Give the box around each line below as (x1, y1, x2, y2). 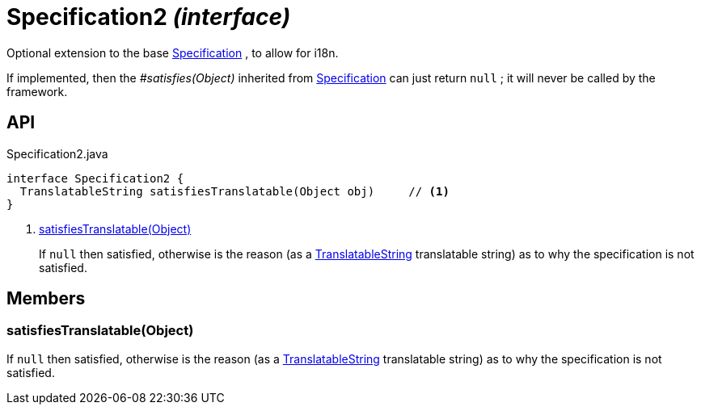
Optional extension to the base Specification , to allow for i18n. (6, 45, 339, 60)
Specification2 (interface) (6, 3, 291, 31)
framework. (6, 84, 68, 99)
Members (6, 288, 86, 309)
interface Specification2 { (6, 171, 184, 185)
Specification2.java (6, 146, 108, 161)
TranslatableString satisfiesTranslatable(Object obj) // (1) (19, 184, 450, 198)
